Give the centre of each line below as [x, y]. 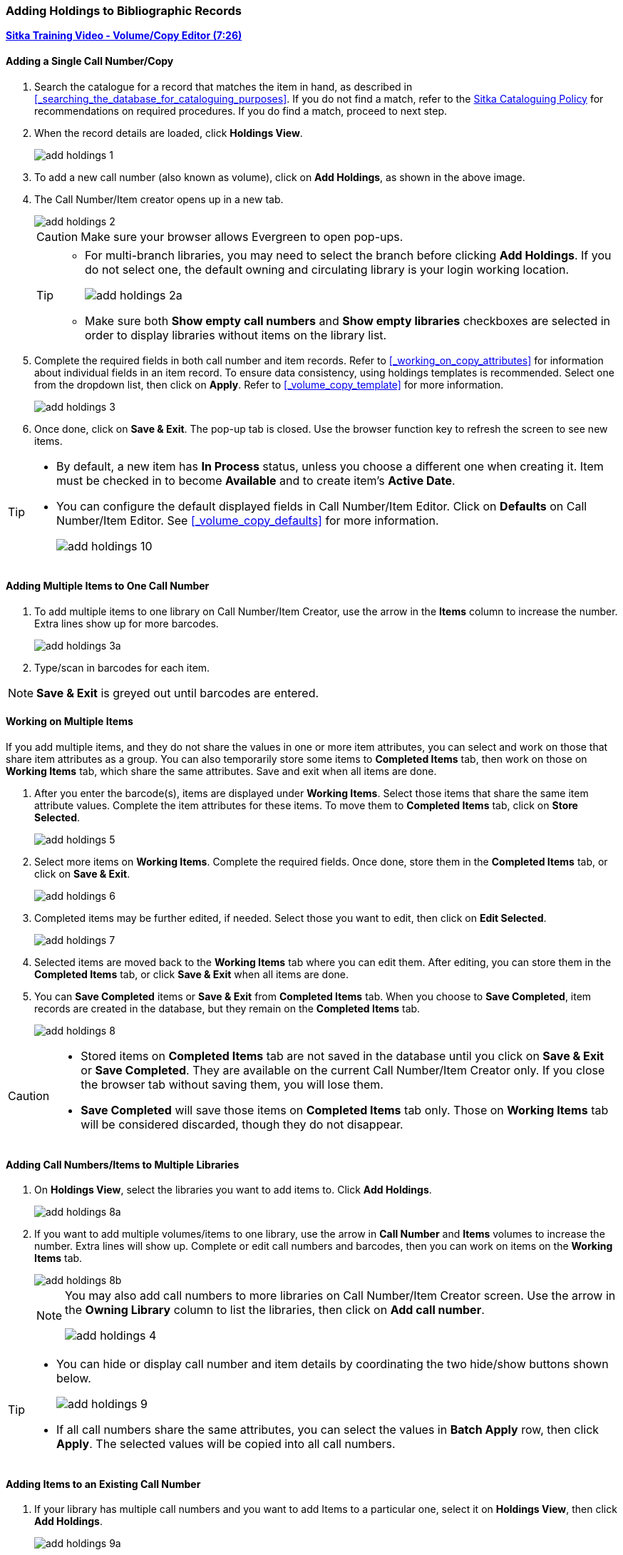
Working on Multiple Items [69, 722]
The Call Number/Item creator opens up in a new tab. [159, 199]
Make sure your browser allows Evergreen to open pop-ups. [242, 236]
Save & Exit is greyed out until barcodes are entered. [178, 693]
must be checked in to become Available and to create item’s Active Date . [256, 480]
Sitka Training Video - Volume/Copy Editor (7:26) [124, 36]
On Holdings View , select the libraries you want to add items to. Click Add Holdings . [233, 1190]
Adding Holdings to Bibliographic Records [124, 11]
